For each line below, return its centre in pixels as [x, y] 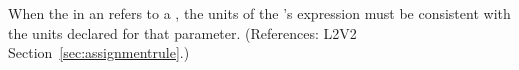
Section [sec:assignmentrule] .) [99, 52]
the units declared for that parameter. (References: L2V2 [182, 32]
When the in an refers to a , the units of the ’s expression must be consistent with [259, 13]
